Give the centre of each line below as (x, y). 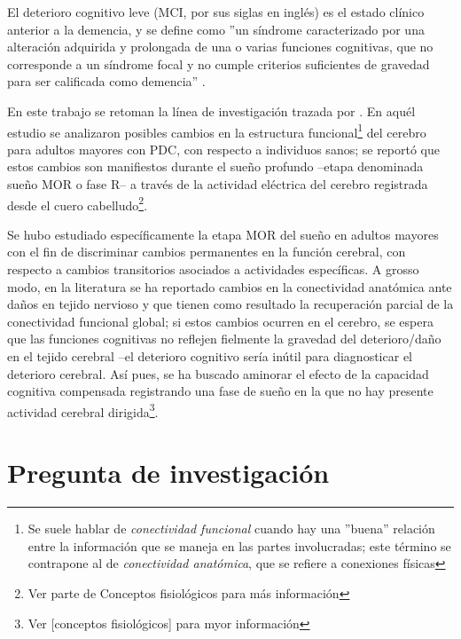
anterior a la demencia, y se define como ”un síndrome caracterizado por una (216, 29)
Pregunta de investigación (168, 473)
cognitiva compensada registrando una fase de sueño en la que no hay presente (220, 391)
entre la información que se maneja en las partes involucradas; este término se (239, 545)
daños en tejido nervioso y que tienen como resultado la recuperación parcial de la (230, 304)
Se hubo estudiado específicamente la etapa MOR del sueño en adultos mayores (223, 234)
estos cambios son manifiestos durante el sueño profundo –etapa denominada (215, 166)
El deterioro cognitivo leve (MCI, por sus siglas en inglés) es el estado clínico (216, 12)
